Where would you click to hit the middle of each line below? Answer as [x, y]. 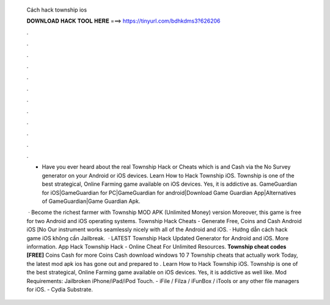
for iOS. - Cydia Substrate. [60, 289]
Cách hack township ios [57, 10]
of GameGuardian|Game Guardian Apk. [91, 201]
